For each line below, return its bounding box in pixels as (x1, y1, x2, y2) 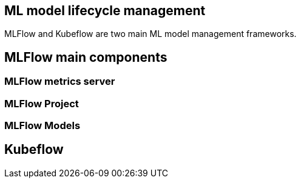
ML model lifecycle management (4, 3, 206, 18)
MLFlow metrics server (4, 75, 115, 88)
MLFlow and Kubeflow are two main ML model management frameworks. (4, 28, 297, 39)
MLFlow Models (4, 119, 81, 132)
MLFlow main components (4, 49, 167, 65)
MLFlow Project (4, 97, 79, 110)
